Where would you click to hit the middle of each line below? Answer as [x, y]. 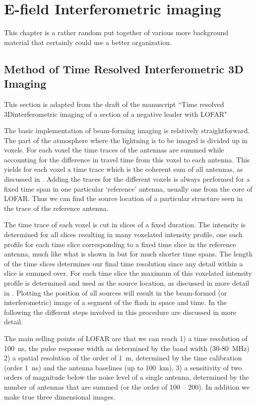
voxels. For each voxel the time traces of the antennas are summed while [114, 150]
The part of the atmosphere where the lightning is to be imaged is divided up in [126, 140]
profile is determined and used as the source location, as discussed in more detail [127, 283]
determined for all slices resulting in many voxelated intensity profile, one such [123, 234]
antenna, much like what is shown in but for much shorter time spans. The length [128, 254]
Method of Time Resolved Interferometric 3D [124, 69]
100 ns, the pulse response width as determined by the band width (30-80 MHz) [127, 348]
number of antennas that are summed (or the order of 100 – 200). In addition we [127, 386]
